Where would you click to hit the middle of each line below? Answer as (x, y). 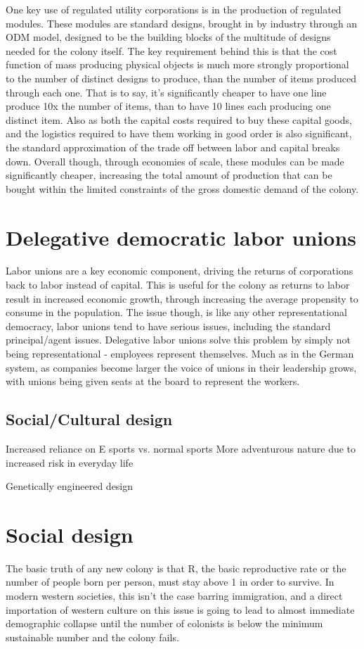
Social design (70, 534)
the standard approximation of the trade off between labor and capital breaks (173, 147)
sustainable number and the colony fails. (92, 637)
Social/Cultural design (89, 419)
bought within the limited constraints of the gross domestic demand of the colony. (182, 188)
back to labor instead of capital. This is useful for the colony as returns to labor (178, 285)
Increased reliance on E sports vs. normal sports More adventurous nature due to (181, 448)
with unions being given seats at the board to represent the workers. (153, 381)
